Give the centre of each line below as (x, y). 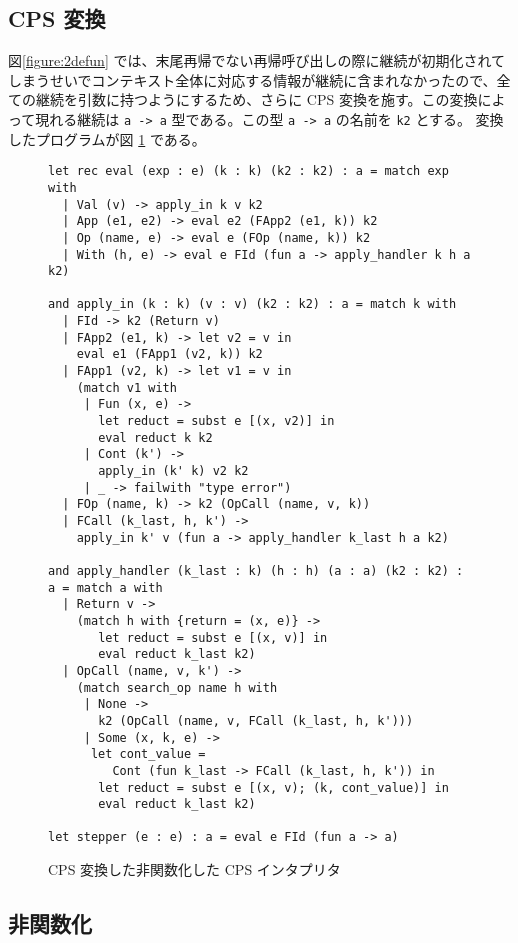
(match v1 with (126, 387)
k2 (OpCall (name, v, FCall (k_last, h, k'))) (256, 720)
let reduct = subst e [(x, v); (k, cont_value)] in (273, 787)
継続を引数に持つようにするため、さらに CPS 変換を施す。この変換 (256, 99)
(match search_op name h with (177, 687)
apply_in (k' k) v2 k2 (173, 471)
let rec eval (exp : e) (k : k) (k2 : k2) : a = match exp (248, 171)
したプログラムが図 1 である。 (107, 138)
